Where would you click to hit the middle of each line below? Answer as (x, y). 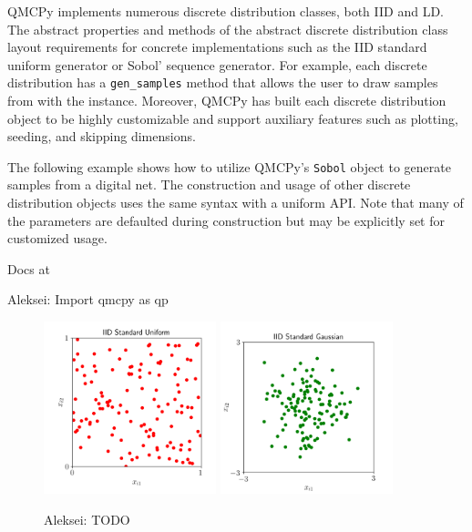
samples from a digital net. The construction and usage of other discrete (209, 184)
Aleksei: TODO (87, 519)
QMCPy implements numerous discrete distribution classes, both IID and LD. (226, 11)
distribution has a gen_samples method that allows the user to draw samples (223, 82)
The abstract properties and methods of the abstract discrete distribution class (228, 29)
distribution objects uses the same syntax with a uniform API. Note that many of (236, 203)
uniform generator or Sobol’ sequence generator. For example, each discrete (217, 64)
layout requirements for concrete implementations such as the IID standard (217, 47)
